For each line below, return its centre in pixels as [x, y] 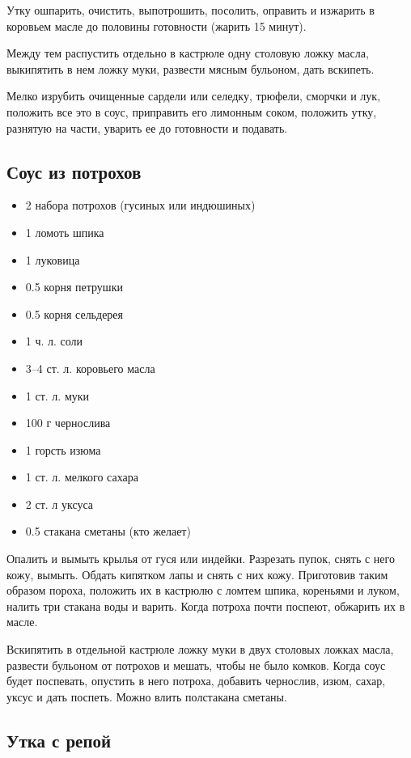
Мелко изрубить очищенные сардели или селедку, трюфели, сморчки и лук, [194, 96]
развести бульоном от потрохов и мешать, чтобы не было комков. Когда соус [196, 665]
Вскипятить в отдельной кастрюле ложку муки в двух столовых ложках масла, [200, 649]
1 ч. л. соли [54, 341]
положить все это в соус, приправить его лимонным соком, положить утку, [192, 111]
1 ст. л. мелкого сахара [82, 477]
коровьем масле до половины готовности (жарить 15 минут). [157, 25]
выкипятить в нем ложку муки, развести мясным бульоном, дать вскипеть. [191, 68]
